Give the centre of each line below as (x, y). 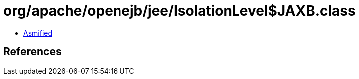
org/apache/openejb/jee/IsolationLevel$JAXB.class (179, 11)
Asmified (38, 33)
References (33, 52)
